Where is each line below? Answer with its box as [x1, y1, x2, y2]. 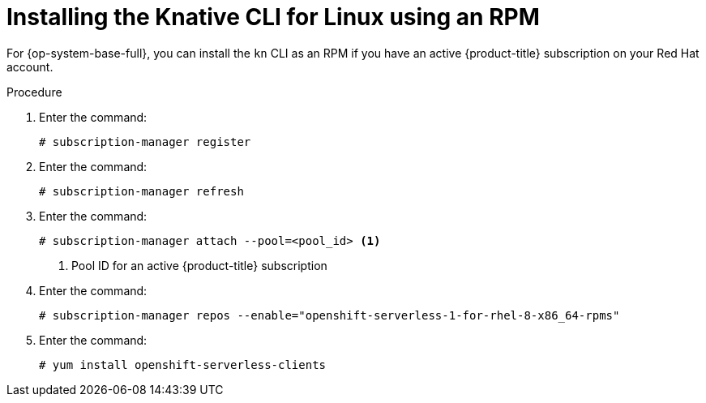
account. [6, 59, 53, 74]
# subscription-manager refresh [39, 184, 244, 198]
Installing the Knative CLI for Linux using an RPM [6, 3, 540, 31]
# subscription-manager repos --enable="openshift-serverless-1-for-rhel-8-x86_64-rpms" [39, 308, 620, 322]
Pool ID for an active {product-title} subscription [71, 258, 327, 272]
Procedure [6, 84, 62, 99]
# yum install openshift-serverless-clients [39, 358, 327, 371]
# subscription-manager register [39, 135, 251, 148]
